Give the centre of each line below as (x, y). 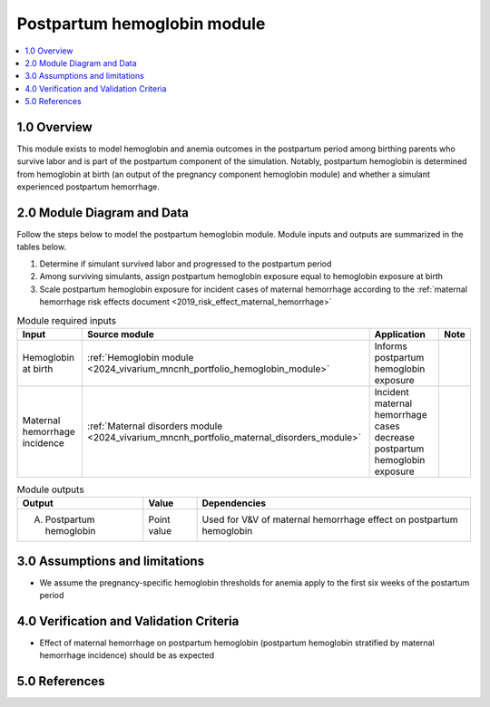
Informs (391, 346)
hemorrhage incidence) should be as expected (127, 655)
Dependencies (234, 503)
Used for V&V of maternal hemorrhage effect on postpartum (330, 519)
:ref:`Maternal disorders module (155, 426)
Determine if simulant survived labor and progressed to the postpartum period (186, 264)
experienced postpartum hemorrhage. (88, 187)
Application (400, 334)
